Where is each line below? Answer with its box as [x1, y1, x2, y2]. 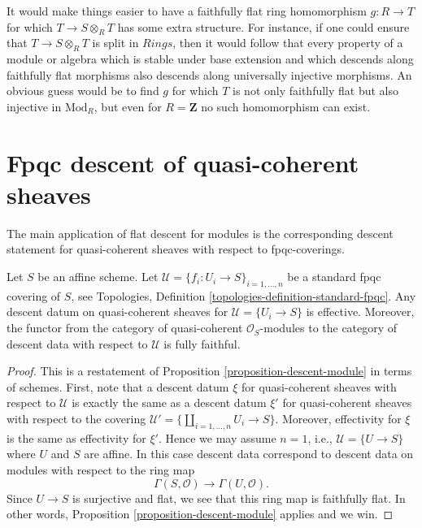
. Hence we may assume [158, 429, 276, 446]
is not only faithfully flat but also [233, 82, 399, 99]
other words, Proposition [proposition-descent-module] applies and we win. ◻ [7, 505, 394, 522]
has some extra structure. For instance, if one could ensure [117, 18, 410, 35]
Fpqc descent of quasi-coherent [7, 145, 359, 179]
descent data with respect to [7, 335, 148, 352]
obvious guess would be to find [7, 82, 159, 99]
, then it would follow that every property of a [172, 34, 403, 51]
